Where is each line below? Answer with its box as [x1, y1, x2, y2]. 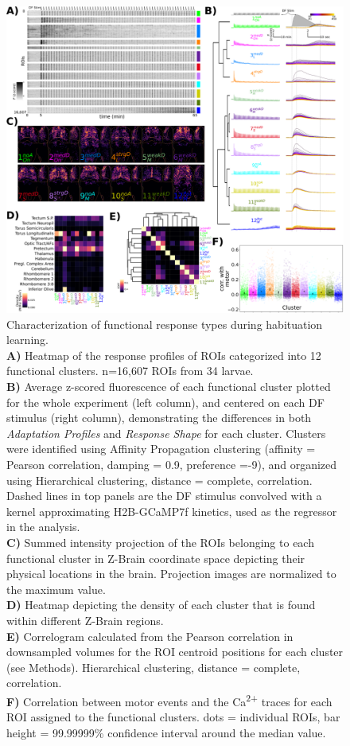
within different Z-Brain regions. [6, 611, 164, 628]
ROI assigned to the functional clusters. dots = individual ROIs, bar [6, 709, 340, 725]
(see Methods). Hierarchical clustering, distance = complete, [6, 658, 301, 675]
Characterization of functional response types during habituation [6, 315, 323, 332]
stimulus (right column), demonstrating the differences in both [6, 409, 312, 426]
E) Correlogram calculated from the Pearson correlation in [6, 627, 294, 644]
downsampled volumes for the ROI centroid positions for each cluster [6, 643, 344, 660]
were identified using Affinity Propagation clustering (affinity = [6, 440, 316, 457]
